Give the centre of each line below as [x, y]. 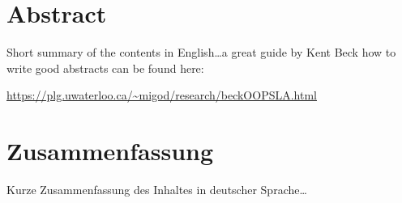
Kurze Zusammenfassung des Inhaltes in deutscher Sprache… [157, 190]
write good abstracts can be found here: [105, 68]
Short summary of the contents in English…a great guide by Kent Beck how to [201, 52]
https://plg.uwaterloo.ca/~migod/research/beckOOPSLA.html [162, 95]
